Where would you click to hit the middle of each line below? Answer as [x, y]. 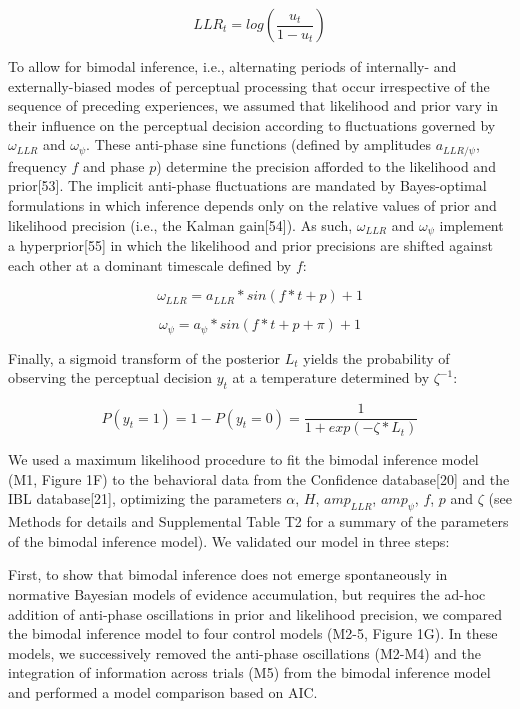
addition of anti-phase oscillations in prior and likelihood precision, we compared [255, 613]
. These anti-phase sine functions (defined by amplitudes [259, 144]
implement [471, 224]
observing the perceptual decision [110, 377]
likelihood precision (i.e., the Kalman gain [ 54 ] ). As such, [180, 224]
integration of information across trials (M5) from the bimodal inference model [249, 672]
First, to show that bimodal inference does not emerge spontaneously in [228, 574]
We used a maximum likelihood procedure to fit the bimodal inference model [243, 459]
